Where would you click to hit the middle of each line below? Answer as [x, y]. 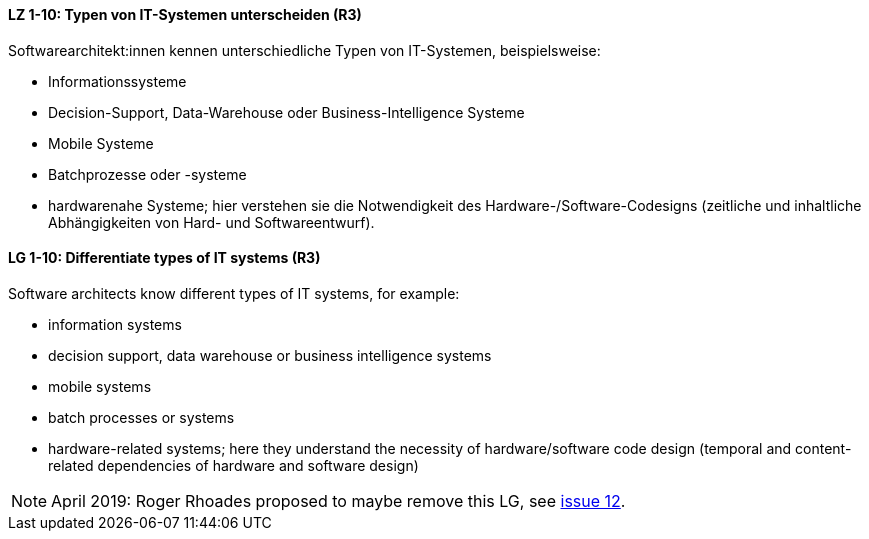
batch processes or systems [141, 417]
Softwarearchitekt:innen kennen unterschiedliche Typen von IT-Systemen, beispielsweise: [304, 50]
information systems [115, 324]
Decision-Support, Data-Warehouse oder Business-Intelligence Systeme [286, 112]
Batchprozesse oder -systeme [147, 174]
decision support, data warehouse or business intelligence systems [270, 355]
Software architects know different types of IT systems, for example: [234, 293]
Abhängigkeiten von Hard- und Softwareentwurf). [211, 222]
